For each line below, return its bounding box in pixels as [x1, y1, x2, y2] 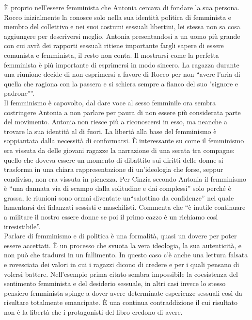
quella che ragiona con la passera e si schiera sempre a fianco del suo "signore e [4, 78, 238, 88]
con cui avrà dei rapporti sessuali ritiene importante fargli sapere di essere [4, 40, 224, 51]
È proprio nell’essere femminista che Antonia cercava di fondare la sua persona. [4, 2, 240, 12]
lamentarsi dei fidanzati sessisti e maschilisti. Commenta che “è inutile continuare [4, 202, 246, 212]
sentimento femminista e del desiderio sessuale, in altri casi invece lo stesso [4, 278, 226, 288]
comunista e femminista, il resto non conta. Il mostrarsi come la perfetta [4, 50, 219, 60]
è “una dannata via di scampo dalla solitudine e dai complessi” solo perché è [4, 183, 231, 193]
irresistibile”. [4, 221, 41, 231]
